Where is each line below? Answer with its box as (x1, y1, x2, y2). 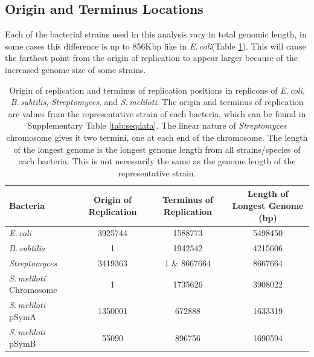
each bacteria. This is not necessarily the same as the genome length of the (18, 155, 296, 167)
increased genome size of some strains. (5, 63, 146, 76)
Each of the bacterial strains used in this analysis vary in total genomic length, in (5, 28, 307, 40)
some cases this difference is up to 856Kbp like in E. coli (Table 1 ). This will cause (5, 39, 306, 52)
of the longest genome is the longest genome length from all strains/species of (13, 143, 301, 155)
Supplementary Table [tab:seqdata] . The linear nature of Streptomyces (27, 119, 287, 132)
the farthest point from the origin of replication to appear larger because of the (5, 51, 298, 64)
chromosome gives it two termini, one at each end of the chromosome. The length (6, 130, 308, 143)
